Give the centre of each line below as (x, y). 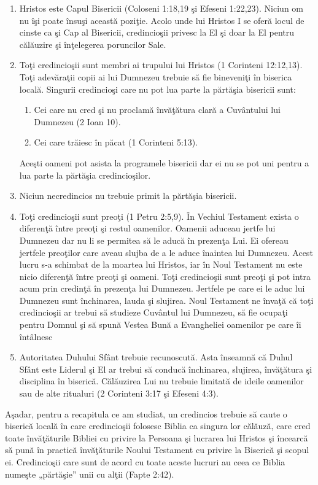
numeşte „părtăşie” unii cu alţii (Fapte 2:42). (90, 474)
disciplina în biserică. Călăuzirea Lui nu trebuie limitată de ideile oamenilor (161, 381)
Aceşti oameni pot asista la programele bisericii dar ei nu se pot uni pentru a (164, 162)
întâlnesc (36, 336)
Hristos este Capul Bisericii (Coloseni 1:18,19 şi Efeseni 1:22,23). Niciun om (161, 8)
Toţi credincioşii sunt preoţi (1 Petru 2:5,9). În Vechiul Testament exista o (159, 216)
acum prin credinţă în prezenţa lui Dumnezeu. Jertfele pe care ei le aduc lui (162, 288)
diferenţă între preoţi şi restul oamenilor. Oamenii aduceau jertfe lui (147, 228)
